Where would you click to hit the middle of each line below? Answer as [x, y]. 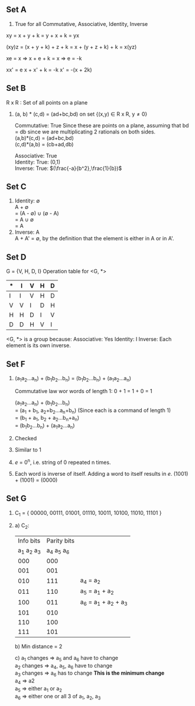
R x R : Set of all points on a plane [47, 102]
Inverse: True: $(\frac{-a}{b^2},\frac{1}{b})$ [68, 168]
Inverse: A [27, 232]
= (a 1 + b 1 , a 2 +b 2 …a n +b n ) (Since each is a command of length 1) [93, 411]
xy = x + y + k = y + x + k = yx [43, 35]
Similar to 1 [28, 450]
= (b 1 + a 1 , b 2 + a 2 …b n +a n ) [47, 419]
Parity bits [61, 541]
